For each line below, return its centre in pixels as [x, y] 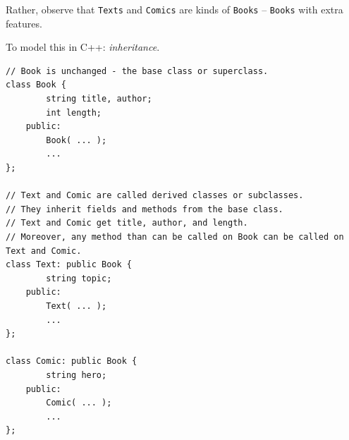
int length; [74, 112]
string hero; [76, 375]
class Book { [36, 85]
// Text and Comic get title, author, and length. [127, 223]
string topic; [79, 278]
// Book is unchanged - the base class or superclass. [137, 71]
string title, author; [99, 99]
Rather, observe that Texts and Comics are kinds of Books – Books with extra [174, 9]
